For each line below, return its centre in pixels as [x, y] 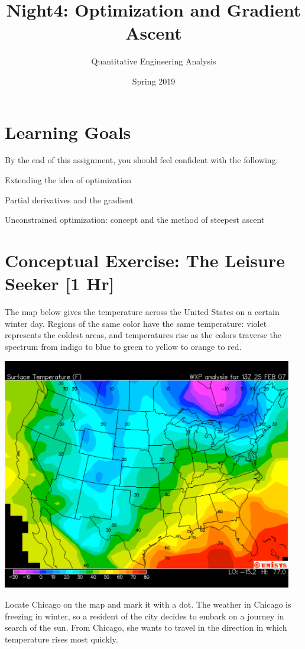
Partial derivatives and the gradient [69, 199]
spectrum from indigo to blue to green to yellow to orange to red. [123, 346]
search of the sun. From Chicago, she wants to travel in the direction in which [146, 627]
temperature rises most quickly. [61, 639]
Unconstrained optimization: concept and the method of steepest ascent [135, 220]
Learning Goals [68, 132]
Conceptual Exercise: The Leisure [145, 260]
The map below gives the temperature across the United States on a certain [142, 312]
